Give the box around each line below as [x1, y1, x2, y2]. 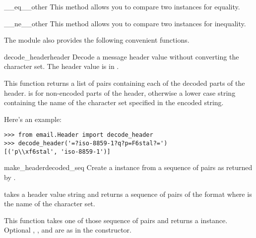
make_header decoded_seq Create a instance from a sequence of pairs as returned [4, 162, 253, 173]
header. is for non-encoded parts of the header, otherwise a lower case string [4, 87, 236, 98]
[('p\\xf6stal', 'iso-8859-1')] [4, 148, 111, 155]
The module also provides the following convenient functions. [4, 35, 190, 45]
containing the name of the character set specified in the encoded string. [4, 97, 224, 108]
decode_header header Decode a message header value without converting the [4, 51, 239, 61]
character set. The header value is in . [4, 61, 119, 71]
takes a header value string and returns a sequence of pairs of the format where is [4, 188, 252, 199]
